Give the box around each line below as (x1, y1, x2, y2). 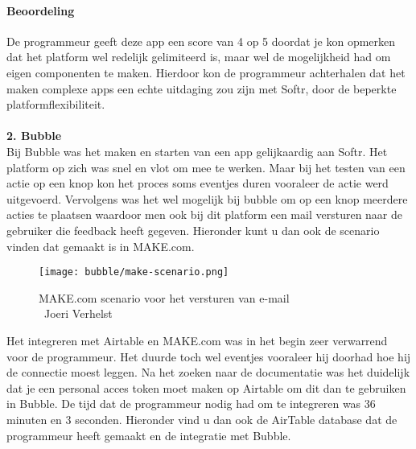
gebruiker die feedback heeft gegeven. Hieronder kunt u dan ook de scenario (6, 221, 380, 238)
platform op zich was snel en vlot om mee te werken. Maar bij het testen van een (6, 159, 406, 175)
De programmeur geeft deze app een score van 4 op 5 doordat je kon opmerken (6, 32, 396, 49)
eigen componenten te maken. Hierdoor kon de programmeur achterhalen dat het (6, 64, 406, 80)
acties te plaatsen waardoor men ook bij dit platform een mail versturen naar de (6, 206, 403, 223)
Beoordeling (6, 2, 75, 19)
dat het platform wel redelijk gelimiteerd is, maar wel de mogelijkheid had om (6, 48, 391, 65)
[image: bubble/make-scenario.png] (39, 266, 229, 278)
